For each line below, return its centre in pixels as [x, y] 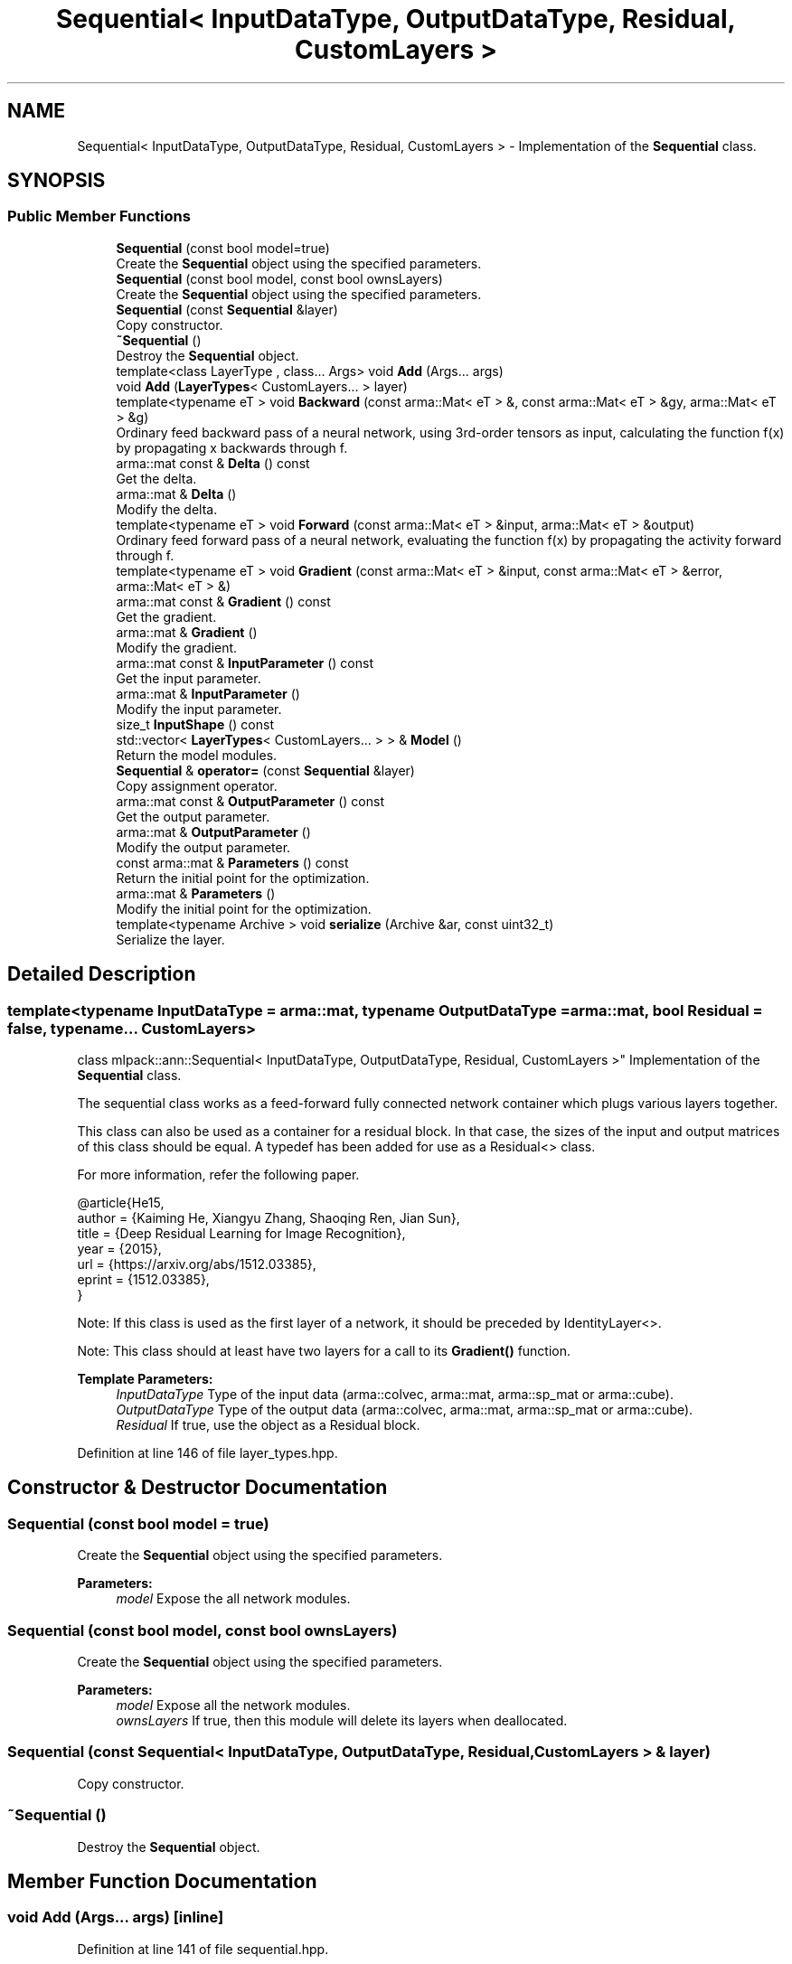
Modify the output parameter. [203, 847]
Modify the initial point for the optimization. [244, 908]
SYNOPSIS [57, 181]
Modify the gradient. [177, 647]
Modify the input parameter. [199, 709]
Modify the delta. [167, 509]
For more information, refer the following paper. [218, 1175]
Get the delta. [156, 478]
